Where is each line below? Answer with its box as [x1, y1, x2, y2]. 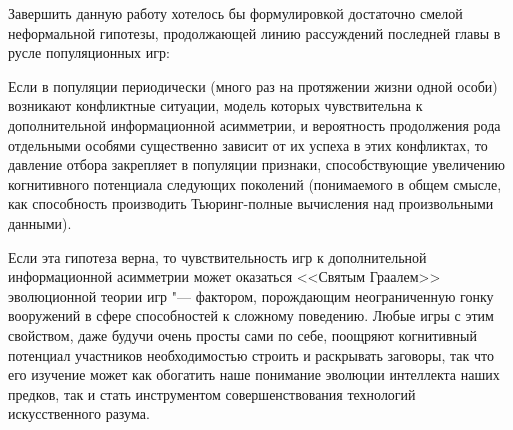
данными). [8, 212, 72, 233]
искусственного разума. [8, 403, 150, 424]
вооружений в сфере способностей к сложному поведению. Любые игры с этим [8, 305, 494, 326]
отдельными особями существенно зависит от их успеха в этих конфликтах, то [8, 134, 488, 155]
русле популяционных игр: [8, 42, 170, 63]
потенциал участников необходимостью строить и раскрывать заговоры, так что [8, 344, 495, 365]
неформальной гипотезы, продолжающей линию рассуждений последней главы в [8, 22, 501, 43]
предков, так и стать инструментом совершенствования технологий [8, 383, 416, 404]
